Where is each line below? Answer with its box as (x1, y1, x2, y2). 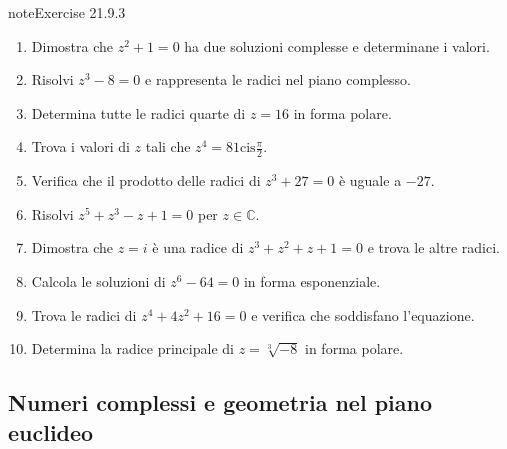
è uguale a (338, 170, 402, 191)
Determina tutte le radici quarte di (31, 102, 246, 123)
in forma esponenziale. (243, 270, 381, 291)
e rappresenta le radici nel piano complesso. (145, 69, 411, 90)
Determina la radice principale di (31, 338, 234, 359)
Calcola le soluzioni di (31, 270, 166, 291)
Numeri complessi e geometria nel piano (8, 387, 433, 418)
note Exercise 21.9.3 (8, 2, 126, 22)
